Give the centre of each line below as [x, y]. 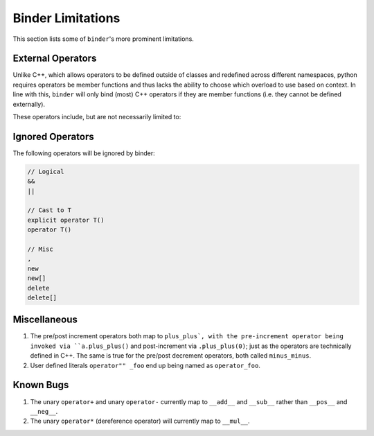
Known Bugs [41, 385]
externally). [29, 104]
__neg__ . [44, 411]
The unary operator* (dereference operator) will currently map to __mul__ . [140, 421]
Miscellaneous [45, 320]
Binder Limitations [66, 18]
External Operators [55, 59]
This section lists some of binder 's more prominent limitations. [103, 39]
